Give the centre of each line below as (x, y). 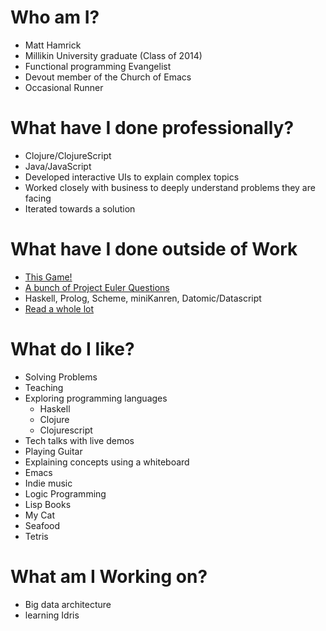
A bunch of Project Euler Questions (97, 287)
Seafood (42, 525)
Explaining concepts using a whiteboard (107, 462)
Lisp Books (48, 504)
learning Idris (52, 615)
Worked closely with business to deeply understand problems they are (170, 187)
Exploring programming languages (96, 398)
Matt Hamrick (53, 45)
